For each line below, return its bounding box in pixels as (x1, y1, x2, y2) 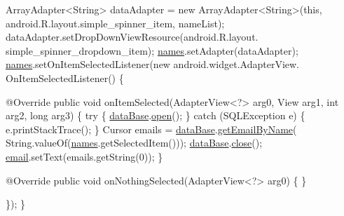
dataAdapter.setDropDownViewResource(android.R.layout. (6, 29, 259, 44)
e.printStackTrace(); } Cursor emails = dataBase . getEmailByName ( (6, 121, 297, 136)
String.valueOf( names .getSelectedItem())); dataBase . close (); (6, 135, 263, 150)
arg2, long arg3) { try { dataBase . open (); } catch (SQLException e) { (6, 108, 305, 123)
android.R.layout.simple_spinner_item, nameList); (6, 15, 225, 30)
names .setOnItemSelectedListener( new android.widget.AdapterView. (6, 57, 300, 72)
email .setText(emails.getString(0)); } (6, 149, 163, 163)
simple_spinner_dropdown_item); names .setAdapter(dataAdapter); (6, 43, 298, 58)
